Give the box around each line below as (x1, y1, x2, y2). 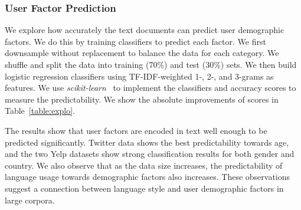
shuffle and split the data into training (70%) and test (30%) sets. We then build (5, 58, 297, 70)
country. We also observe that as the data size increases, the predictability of (5, 159, 283, 171)
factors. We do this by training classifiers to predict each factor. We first (5, 35, 266, 47)
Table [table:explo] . (5, 104, 76, 117)
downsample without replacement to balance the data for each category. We (5, 47, 279, 59)
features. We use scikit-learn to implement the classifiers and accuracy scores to (5, 81, 296, 94)
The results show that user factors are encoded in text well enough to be (5, 124, 267, 136)
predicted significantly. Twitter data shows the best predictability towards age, (5, 136, 289, 148)
